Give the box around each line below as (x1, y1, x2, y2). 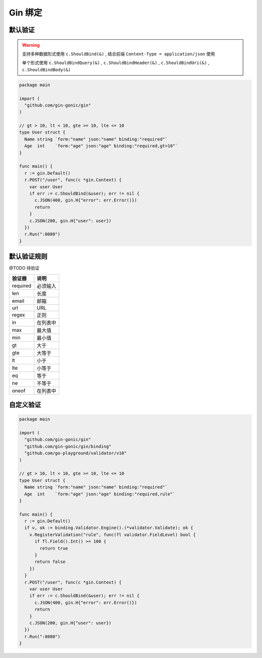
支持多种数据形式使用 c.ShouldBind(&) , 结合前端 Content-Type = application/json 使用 (22, 51, 215, 57)
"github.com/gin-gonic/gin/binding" (24, 444, 112, 449)
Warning (22, 42, 40, 48)
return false (34, 559, 65, 565)
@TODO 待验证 (9, 265, 40, 271)
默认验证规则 (9, 252, 48, 261)
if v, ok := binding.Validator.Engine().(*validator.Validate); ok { (24, 525, 194, 531)
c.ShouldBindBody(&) (22, 67, 71, 72)
